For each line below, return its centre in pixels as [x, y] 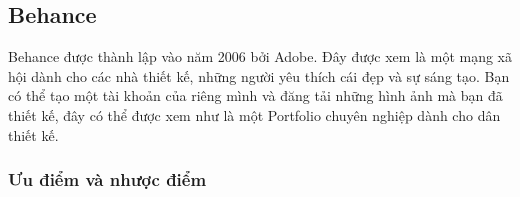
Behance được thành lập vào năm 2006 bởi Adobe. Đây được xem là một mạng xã [260, 56]
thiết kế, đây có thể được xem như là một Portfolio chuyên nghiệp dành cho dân [254, 114]
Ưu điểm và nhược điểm [107, 179]
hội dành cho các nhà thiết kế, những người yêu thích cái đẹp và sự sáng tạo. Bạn [259, 75]
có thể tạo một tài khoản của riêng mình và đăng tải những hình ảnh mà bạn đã [255, 95]
